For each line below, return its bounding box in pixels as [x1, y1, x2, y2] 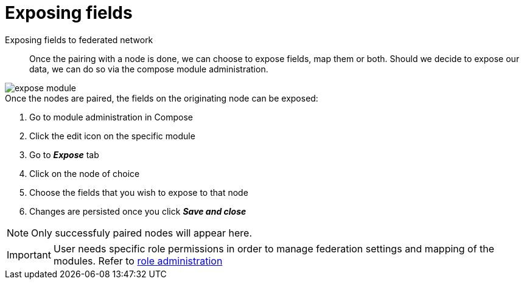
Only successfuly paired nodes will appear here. [31, 226, 253, 239]
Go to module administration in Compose [29, 111, 193, 122]
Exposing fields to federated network [5, 34, 153, 45]
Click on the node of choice [29, 168, 140, 179]
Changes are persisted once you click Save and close [29, 206, 246, 216]
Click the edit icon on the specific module [29, 130, 195, 141]
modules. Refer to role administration [53, 254, 223, 267]
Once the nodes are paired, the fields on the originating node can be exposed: [5, 92, 318, 103]
